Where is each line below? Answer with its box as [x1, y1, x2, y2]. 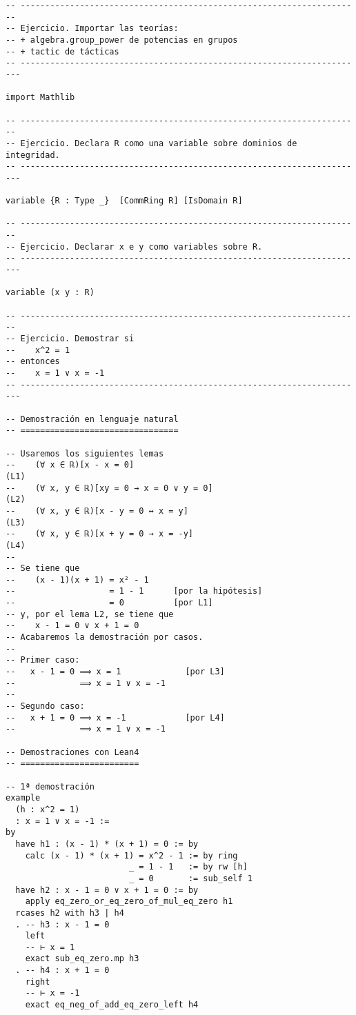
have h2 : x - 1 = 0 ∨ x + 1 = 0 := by [15, 885, 199, 895]
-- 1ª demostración [6, 781, 95, 792]
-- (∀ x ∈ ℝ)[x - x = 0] [6, 460, 135, 470]
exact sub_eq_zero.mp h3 [25, 954, 139, 964]
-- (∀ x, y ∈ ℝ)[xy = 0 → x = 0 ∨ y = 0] [6, 483, 213, 493]
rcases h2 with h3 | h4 [15, 907, 124, 918]
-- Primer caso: [6, 655, 80, 665]
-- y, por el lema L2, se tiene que [6, 609, 174, 619]
